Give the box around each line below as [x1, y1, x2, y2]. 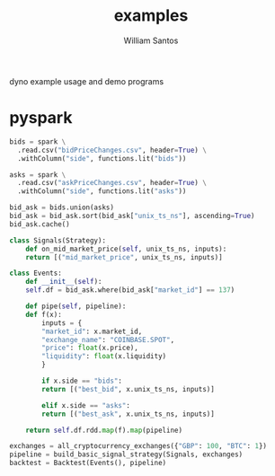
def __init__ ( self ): [25, 278, 102, 286]
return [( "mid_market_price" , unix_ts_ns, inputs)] [25, 252, 223, 261]
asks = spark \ [9, 170, 67, 180]
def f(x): [25, 310, 63, 319]
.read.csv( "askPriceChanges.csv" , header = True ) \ [17, 179, 207, 188]
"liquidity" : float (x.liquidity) [41, 352, 167, 361]
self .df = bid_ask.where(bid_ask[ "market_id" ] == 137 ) [25, 286, 235, 295]
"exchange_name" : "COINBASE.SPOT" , [41, 335, 175, 344]
